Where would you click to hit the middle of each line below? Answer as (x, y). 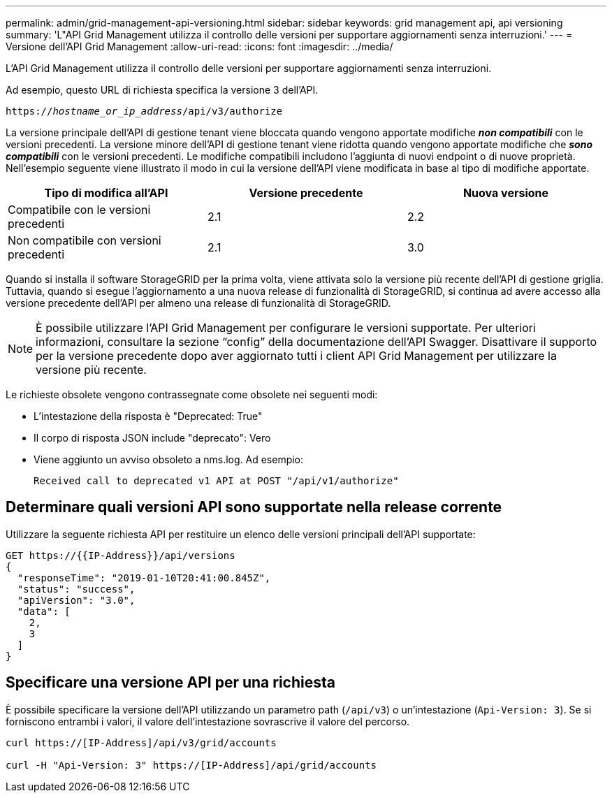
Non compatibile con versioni (85, 240)
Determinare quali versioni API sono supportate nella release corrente (254, 507)
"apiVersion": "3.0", (76, 600)
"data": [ (44, 611)
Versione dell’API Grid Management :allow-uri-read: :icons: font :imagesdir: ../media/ (199, 46)
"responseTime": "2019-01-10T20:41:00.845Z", (144, 578)
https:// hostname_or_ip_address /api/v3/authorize (144, 111)
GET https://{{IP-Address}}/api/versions (121, 555)
